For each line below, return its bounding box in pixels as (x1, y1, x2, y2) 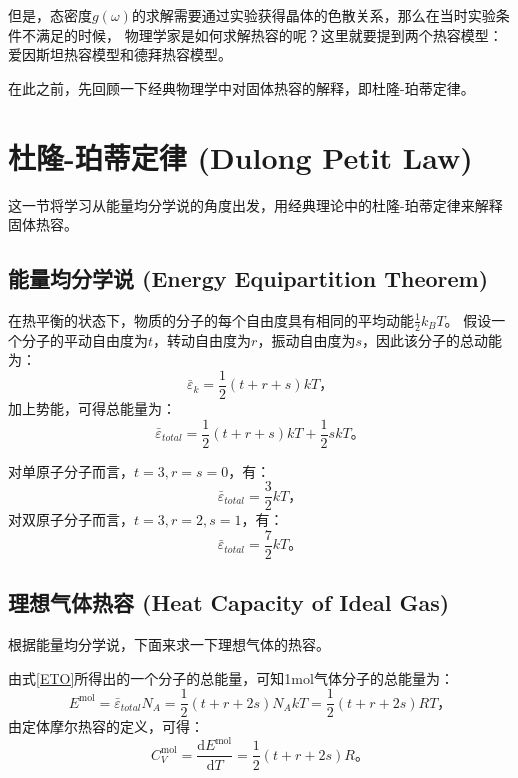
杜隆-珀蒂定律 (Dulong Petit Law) (8, 136, 473, 177)
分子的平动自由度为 (21, 329, 148, 350)
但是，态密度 (8, 5, 92, 25)
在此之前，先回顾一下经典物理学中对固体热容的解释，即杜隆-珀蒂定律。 (8, 77, 475, 98)
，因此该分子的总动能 (361, 329, 502, 350)
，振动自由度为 (257, 329, 356, 350)
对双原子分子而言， (8, 509, 134, 530)
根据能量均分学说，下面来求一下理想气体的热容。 (8, 634, 330, 655)
